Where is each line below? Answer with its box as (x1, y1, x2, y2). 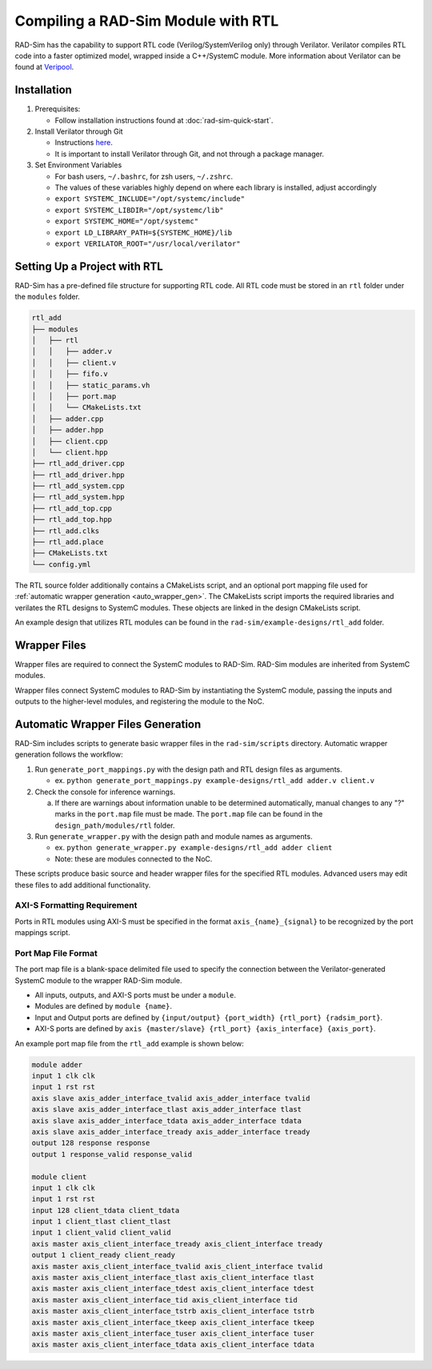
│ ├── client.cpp (31, 436, 108, 446)
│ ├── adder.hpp (31, 425, 104, 435)
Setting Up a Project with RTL (14, 259, 163, 273)
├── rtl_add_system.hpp (31, 492, 126, 502)
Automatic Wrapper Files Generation (14, 717, 202, 731)
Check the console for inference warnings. (34, 787, 176, 797)
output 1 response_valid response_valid (31, 1150, 192, 1158)
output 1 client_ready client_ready (31, 1251, 176, 1260)
